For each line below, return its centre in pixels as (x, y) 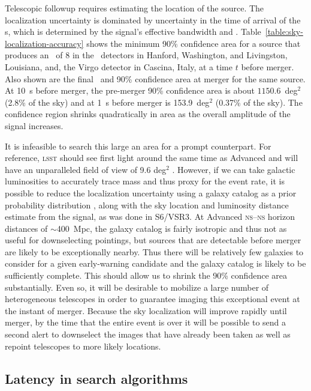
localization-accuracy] (44, 43)
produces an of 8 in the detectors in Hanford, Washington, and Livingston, (146, 55)
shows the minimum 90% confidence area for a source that (194, 43)
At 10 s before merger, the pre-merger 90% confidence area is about (130, 90)
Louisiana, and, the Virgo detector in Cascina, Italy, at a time (119, 66)
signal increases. (34, 125)
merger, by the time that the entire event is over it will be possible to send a (146, 322)
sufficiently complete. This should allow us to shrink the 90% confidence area (146, 275)
